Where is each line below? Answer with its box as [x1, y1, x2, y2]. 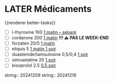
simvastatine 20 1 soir [11, 57, 56, 63]
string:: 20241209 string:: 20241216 [4, 72, 77, 78]
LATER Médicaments [4, 3, 92, 15]
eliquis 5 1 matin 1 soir [11, 46, 56, 52]
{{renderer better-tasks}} [4, 20, 56, 26]
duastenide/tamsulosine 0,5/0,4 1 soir [11, 52, 88, 57]
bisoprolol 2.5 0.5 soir [11, 62, 56, 68]
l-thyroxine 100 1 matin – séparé [11, 29, 77, 35]
